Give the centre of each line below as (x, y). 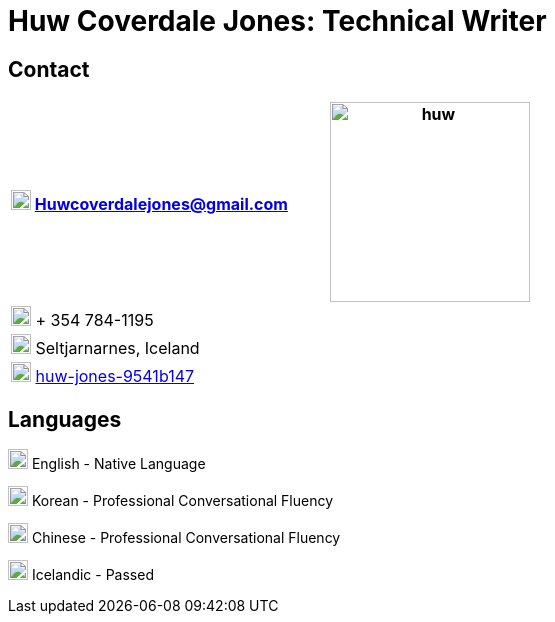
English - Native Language (118, 464)
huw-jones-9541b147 (115, 376)
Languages (65, 419)
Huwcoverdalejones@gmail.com (161, 204)
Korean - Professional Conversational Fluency (182, 501)
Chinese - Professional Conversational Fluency (186, 538)
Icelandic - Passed (92, 575)
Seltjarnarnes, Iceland (117, 348)
